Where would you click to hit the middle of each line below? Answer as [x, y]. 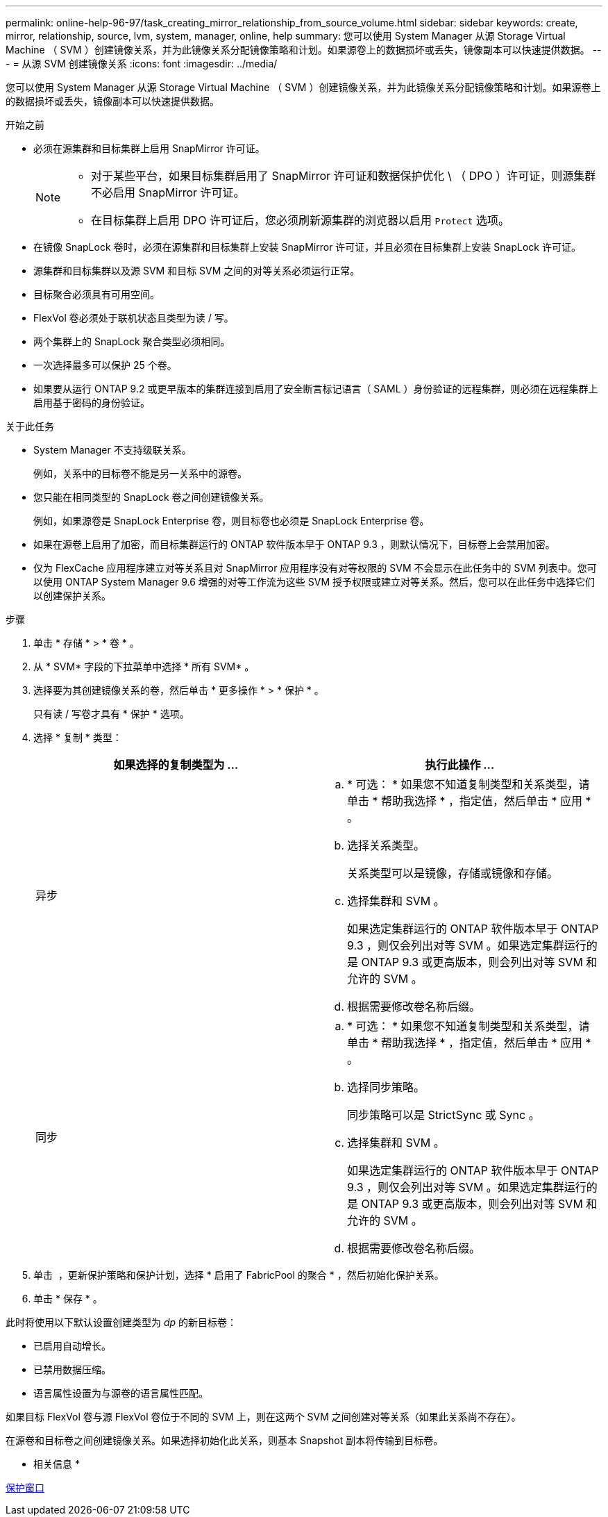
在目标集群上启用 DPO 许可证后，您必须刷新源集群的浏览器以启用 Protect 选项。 [300, 220]
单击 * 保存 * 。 [68, 1299]
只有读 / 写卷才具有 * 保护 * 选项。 [111, 714]
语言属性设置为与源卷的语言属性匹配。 [121, 1393]
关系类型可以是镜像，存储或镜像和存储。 [453, 873]
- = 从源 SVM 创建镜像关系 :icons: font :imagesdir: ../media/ [142, 64]
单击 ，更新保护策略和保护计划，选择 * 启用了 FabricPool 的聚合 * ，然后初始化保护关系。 [239, 1275]
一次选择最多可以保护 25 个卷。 [105, 365]
